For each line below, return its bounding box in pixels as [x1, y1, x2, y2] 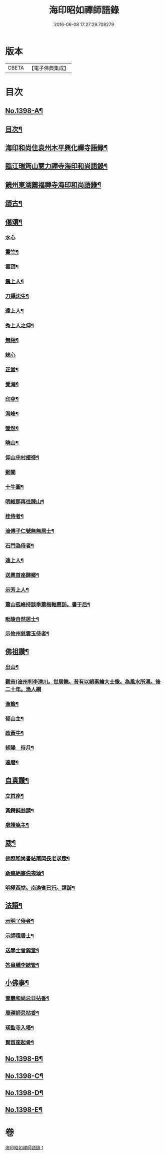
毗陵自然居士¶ [5, 616, 39, 623]
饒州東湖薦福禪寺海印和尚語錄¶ [5, 181, 101, 189]
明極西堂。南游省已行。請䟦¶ [5, 884, 75, 891]
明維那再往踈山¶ [5, 498, 44, 505]
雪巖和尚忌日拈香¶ [5, 994, 49, 1001]
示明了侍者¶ [5, 917, 34, 924]
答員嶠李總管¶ [5, 961, 39, 968]
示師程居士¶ [5, 932, 34, 939]
